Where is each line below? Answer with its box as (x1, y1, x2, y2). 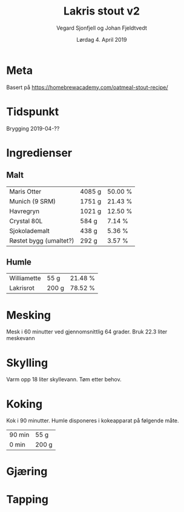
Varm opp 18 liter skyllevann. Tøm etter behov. (6, 376, 122, 383)
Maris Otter (9, 187, 42, 195)
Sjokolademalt (9, 226, 50, 235)
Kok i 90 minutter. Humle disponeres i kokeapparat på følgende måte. (6, 417, 180, 424)
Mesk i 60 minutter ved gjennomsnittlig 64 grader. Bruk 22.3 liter (6, 328, 168, 335)
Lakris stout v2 (63, 4, 140, 18)
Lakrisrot (9, 284, 34, 292)
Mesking (6, 308, 51, 322)
